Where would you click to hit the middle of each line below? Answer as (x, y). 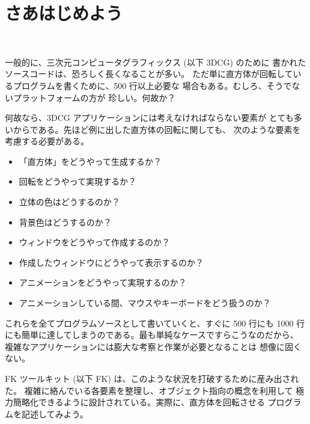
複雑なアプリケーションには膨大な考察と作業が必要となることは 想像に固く (153, 346)
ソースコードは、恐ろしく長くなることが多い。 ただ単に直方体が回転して (149, 74)
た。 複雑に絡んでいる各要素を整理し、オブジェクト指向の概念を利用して (149, 390)
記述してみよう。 (55, 413)
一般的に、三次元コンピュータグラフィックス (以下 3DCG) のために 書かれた (156, 62)
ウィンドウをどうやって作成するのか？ (95, 242)
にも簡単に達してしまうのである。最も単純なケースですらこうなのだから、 (152, 335)
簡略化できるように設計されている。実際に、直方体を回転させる (139, 402)
